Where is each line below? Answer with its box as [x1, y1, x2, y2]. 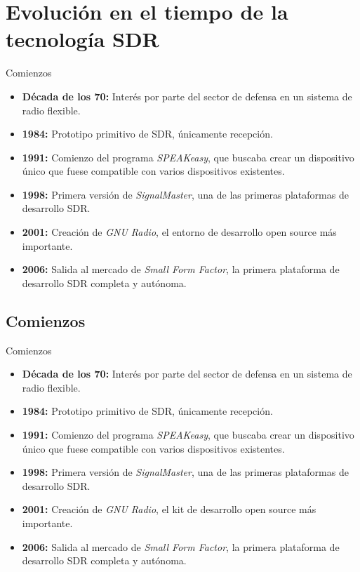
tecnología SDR [6, 25, 159, 53]
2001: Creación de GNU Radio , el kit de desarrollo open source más [22, 502, 316, 517]
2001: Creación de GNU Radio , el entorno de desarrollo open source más [22, 225, 337, 239]
